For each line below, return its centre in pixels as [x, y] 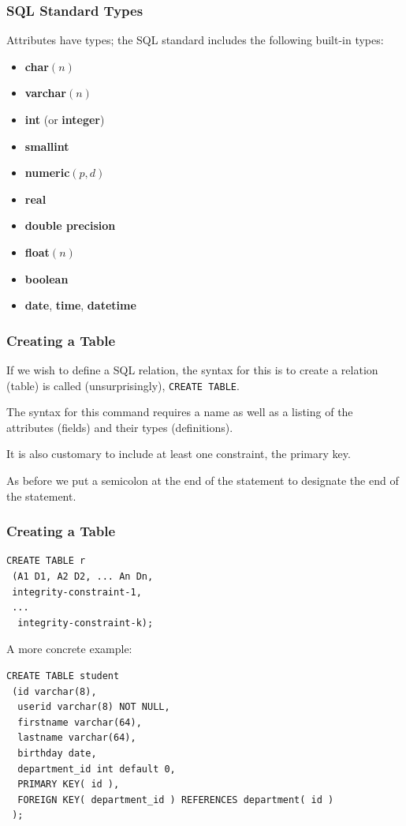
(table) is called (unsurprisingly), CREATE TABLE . [123, 385]
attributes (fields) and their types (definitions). [120, 427]
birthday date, [57, 753]
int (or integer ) [65, 119]
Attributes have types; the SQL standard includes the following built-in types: [195, 40]
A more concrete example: [69, 649]
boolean [47, 278]
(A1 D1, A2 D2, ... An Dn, [83, 576]
